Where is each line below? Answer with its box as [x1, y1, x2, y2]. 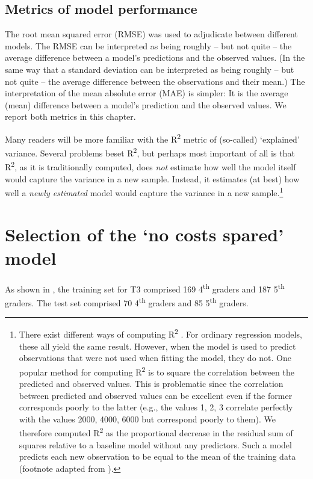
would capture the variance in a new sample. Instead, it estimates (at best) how [5, 172, 300, 185]
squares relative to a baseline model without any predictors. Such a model [19, 438, 292, 451]
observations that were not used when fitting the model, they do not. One [19, 351, 291, 364]
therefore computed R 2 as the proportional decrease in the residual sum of [19, 425, 293, 439]
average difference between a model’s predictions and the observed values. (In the [5, 51, 305, 64]
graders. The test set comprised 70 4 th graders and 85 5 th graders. [5, 295, 249, 309]
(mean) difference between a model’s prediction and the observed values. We [5, 98, 287, 111]
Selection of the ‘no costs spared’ [5, 221, 284, 246]
